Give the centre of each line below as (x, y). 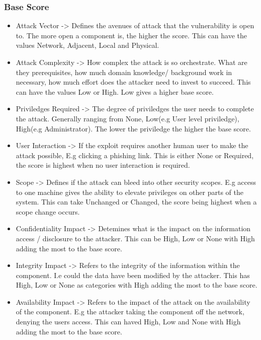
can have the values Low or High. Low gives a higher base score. (115, 91)
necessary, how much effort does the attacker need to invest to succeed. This (133, 82)
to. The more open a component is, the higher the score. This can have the (131, 35)
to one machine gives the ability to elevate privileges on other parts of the (129, 192)
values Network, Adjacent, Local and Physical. (88, 45)
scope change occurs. (48, 211)
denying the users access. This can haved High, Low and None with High (128, 322)
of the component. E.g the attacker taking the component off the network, (130, 312)
